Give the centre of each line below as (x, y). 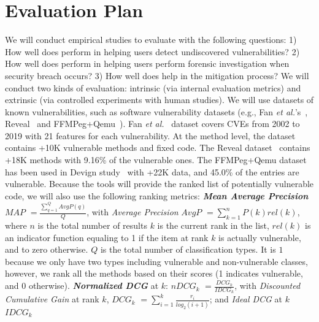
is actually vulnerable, (260, 237)
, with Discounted (267, 286)
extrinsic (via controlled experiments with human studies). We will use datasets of (159, 100)
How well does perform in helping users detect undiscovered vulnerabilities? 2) (152, 51)
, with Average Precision (133, 212)
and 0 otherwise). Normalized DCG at (82, 286)
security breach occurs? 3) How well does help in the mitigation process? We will (157, 75)
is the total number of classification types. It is (188, 249)
